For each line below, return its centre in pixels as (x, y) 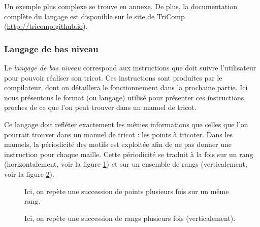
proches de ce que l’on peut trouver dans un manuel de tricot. (100, 107)
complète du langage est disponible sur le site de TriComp (94, 16)
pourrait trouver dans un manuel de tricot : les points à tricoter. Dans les (119, 134)
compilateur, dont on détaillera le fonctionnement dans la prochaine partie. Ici (126, 87)
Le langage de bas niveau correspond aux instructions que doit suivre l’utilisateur (130, 67)
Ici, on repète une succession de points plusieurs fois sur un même (127, 191)
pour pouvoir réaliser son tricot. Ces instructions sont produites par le (113, 77)
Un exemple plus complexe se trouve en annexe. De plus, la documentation (121, 6)
